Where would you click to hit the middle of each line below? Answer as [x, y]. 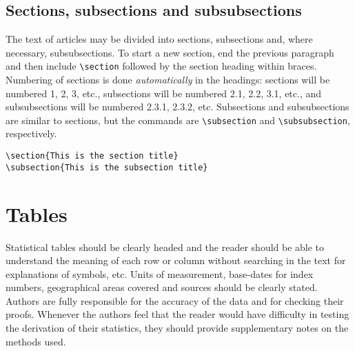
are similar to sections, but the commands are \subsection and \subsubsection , [178, 120]
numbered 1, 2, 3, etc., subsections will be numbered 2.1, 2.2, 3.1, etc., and [164, 93]
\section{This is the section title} [92, 156]
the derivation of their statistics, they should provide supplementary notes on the [177, 328]
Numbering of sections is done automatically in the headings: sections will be [168, 80]
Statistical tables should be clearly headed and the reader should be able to [165, 247]
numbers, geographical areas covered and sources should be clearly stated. [162, 287]
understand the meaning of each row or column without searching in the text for [176, 260]
